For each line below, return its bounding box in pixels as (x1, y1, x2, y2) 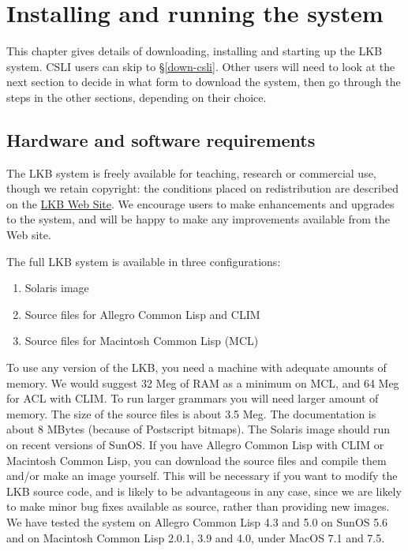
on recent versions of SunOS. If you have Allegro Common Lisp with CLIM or (6, 437, 384, 453)
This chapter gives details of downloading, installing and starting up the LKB (6, 43, 383, 59)
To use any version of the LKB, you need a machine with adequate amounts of (6, 359, 387, 376)
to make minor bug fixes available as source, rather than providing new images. (6, 498, 390, 515)
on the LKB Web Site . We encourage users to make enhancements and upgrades (6, 195, 395, 212)
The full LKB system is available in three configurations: (6, 253, 281, 269)
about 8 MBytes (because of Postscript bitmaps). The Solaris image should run (6, 421, 390, 437)
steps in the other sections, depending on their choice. (6, 88, 267, 105)
